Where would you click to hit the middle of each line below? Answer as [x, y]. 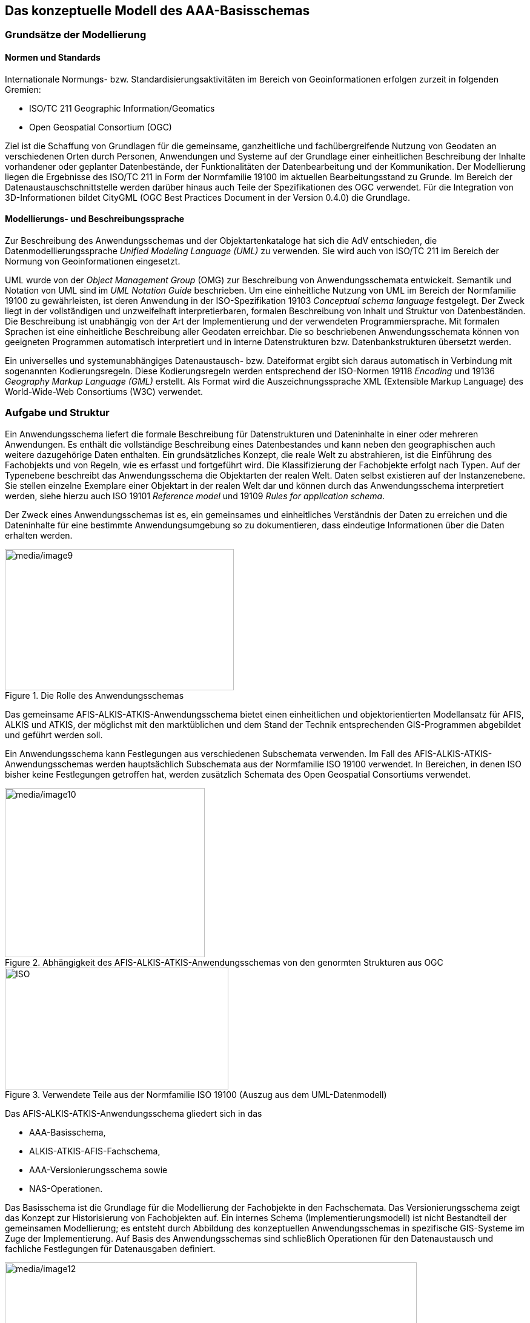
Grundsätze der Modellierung [76, 35]
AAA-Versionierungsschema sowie [98, 1170]
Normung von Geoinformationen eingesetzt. [93, 261]
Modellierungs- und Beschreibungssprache [95, 219]
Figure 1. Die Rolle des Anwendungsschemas [94, 695]
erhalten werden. [39, 535]
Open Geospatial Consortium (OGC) [101, 127]
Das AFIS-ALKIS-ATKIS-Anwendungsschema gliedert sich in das [134, 1113]
